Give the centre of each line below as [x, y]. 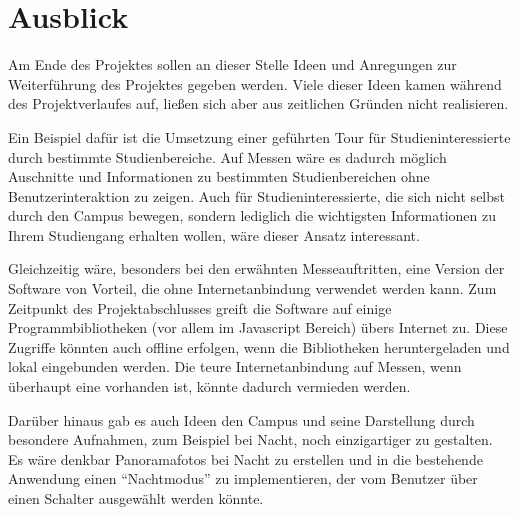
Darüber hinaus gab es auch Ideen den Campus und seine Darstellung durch [241, 419]
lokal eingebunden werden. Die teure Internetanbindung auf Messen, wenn [235, 366]
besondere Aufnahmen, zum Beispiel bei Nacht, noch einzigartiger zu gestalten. [250, 439]
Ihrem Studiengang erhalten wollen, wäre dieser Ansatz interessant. [214, 234]
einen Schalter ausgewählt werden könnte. [136, 498]
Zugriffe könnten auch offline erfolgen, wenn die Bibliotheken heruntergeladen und [259, 346]
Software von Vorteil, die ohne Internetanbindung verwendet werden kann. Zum [252, 288]
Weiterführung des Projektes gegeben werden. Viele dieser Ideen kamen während [255, 83]
